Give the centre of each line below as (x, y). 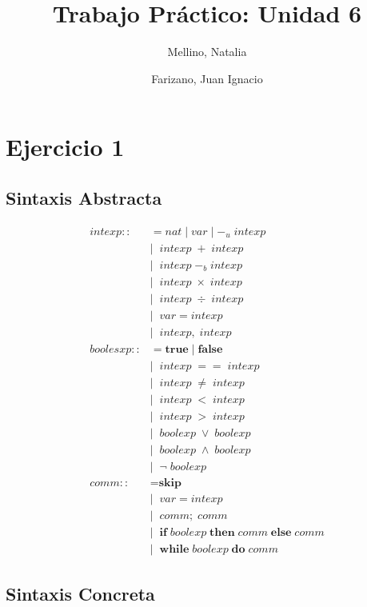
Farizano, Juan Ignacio (207, 78)
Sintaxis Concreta (80, 593)
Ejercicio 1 (65, 147)
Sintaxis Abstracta (84, 197)
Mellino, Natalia (207, 52)
